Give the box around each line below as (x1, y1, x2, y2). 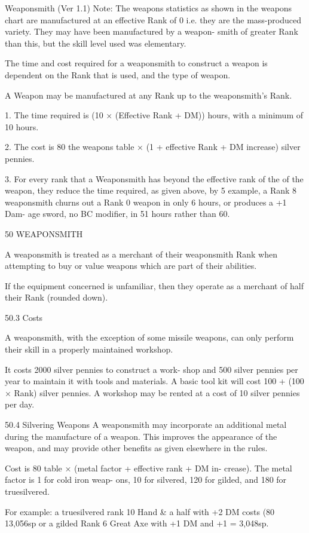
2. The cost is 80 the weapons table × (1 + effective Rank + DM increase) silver (5, 140, 301, 153)
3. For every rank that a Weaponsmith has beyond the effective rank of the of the (5, 172, 304, 185)
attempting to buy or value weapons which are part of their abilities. (5, 259, 257, 272)
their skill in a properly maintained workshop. (5, 343, 173, 356)
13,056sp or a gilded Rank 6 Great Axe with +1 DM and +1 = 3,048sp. (5, 517, 269, 529)
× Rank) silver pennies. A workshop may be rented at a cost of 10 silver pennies (5, 386, 300, 399)
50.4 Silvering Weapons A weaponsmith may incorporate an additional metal (5, 418, 287, 431)
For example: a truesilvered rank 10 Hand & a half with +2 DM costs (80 (5, 505, 275, 517)
